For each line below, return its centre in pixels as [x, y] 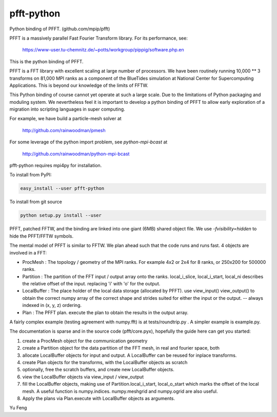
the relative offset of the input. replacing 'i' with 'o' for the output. [91, 284]
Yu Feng [18, 408]
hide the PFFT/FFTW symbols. [42, 236]
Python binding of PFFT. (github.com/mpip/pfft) [60, 29]
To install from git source [36, 202]
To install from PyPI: [31, 175]
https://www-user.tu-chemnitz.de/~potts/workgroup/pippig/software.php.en [103, 50]
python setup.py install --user [61, 215]
